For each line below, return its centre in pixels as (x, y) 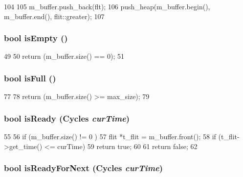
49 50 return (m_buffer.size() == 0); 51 (64, 56)
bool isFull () (30, 78)
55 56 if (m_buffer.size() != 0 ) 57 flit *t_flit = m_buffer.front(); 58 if (110, 137)
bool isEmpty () (36, 38)
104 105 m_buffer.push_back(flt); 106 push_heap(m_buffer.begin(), (107, 6)
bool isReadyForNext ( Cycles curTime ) (84, 168)
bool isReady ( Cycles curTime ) (67, 118)
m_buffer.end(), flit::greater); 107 (54, 16)
